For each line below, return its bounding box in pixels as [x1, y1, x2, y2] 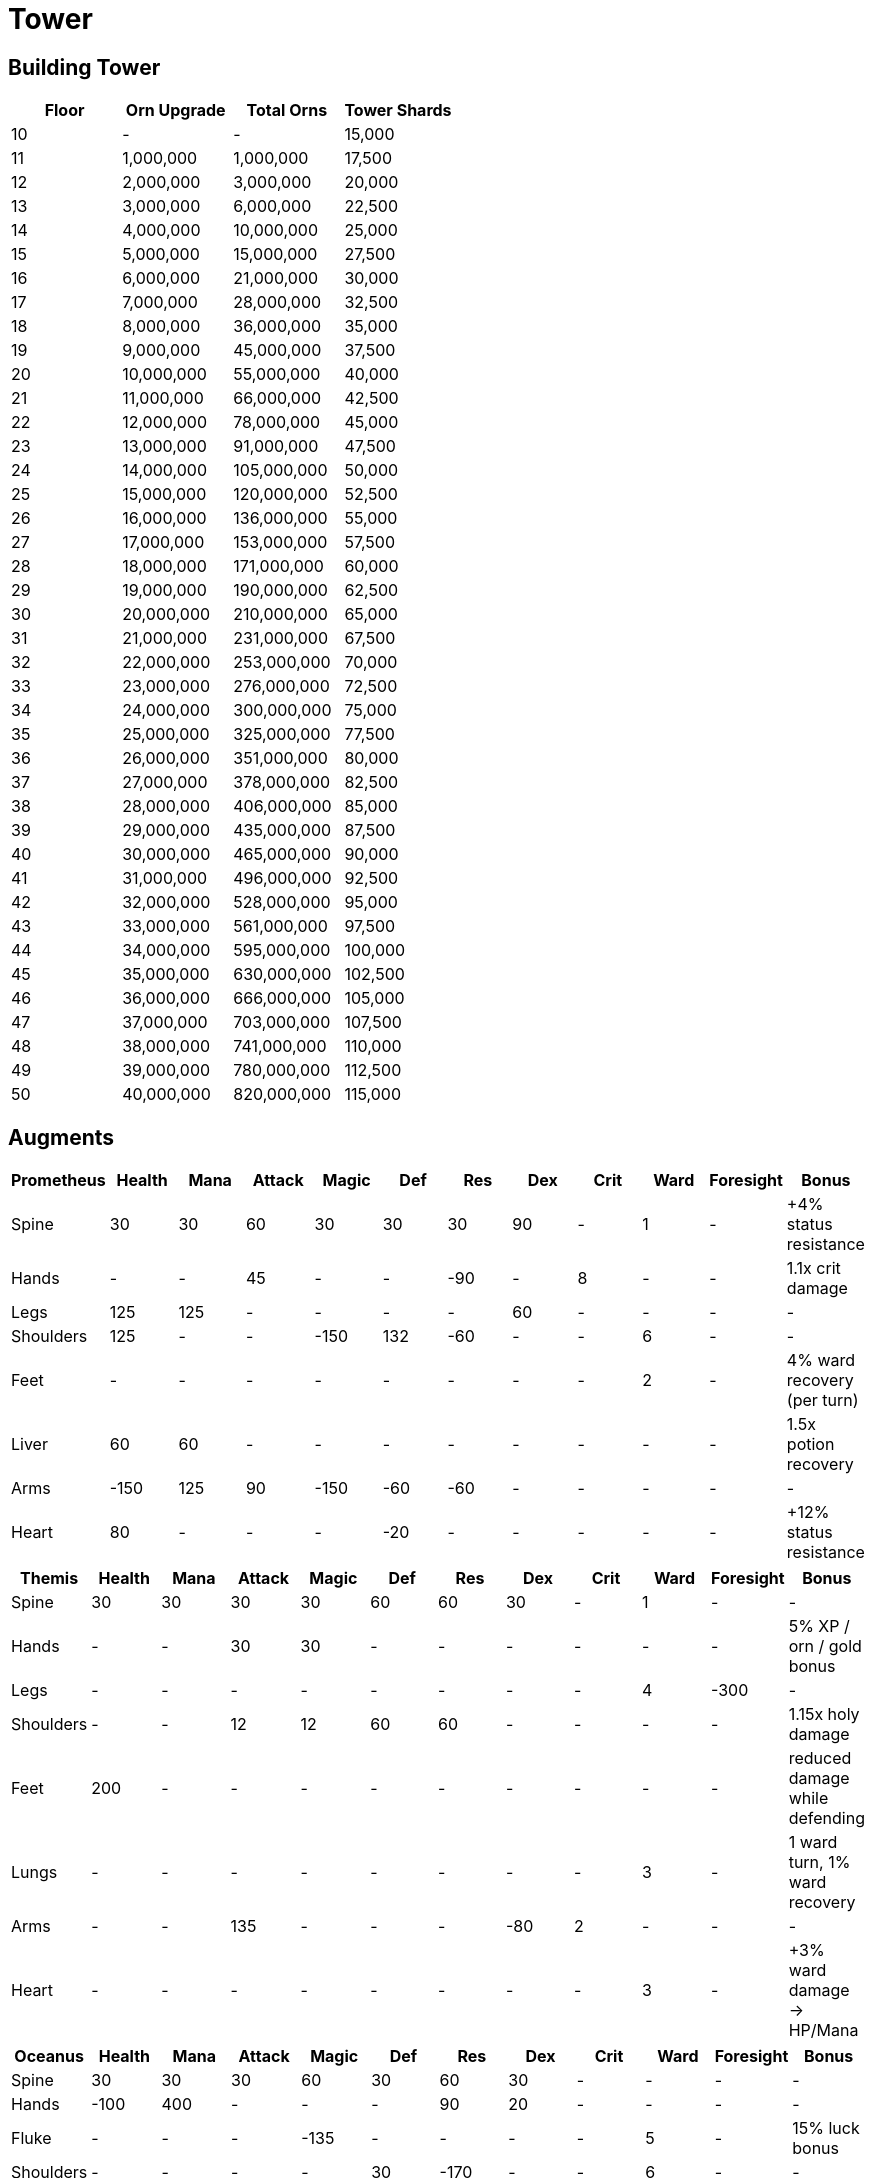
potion [786, 1434, 835, 1455]
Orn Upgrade [125, 100, 226, 121]
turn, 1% [788, 1852, 851, 1873]
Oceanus [14, 2046, 84, 2067]
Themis [20, 1568, 79, 1589]
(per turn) [786, 1390, 859, 1411]
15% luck [792, 2118, 860, 2139]
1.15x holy [788, 1704, 860, 1725]
